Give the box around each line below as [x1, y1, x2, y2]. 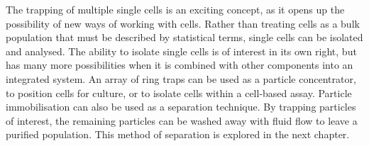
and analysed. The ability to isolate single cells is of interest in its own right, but [6, 43, 357, 58]
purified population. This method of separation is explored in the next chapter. [6, 127, 350, 142]
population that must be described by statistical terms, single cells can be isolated [6, 30, 363, 45]
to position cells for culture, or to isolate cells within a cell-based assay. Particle [6, 85, 352, 100]
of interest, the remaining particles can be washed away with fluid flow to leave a [6, 113, 358, 128]
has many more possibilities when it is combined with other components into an [6, 57, 353, 72]
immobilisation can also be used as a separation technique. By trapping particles [6, 99, 356, 114]
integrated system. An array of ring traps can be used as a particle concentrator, [6, 71, 356, 86]
